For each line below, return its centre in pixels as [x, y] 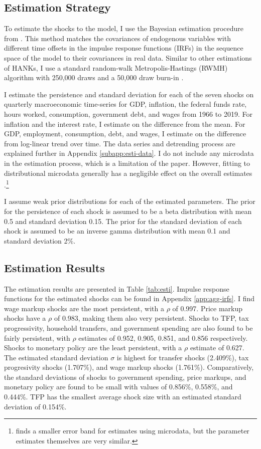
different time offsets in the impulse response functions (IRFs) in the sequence [124, 48]
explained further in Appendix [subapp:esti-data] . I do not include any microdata [129, 153]
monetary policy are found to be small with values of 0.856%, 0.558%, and [118, 387]
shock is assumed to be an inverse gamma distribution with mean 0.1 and [117, 231]
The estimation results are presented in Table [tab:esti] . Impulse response [117, 288]
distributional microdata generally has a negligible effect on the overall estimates [128, 173]
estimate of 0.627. [217, 348]
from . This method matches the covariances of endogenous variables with [117, 38]
